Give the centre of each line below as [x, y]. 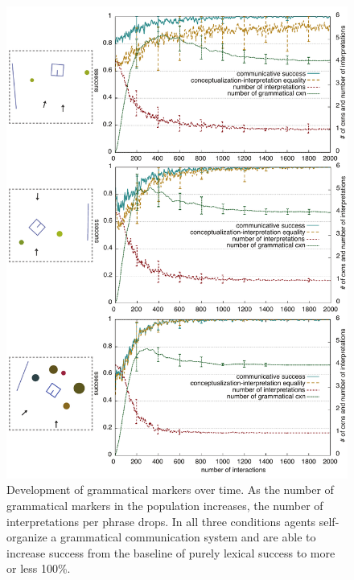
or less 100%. [39, 568]
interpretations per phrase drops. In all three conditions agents [161, 521]
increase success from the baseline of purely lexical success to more [171, 552]
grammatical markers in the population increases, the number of [165, 505]
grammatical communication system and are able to [188, 537]
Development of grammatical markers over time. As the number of [170, 490]
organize [27, 537]
